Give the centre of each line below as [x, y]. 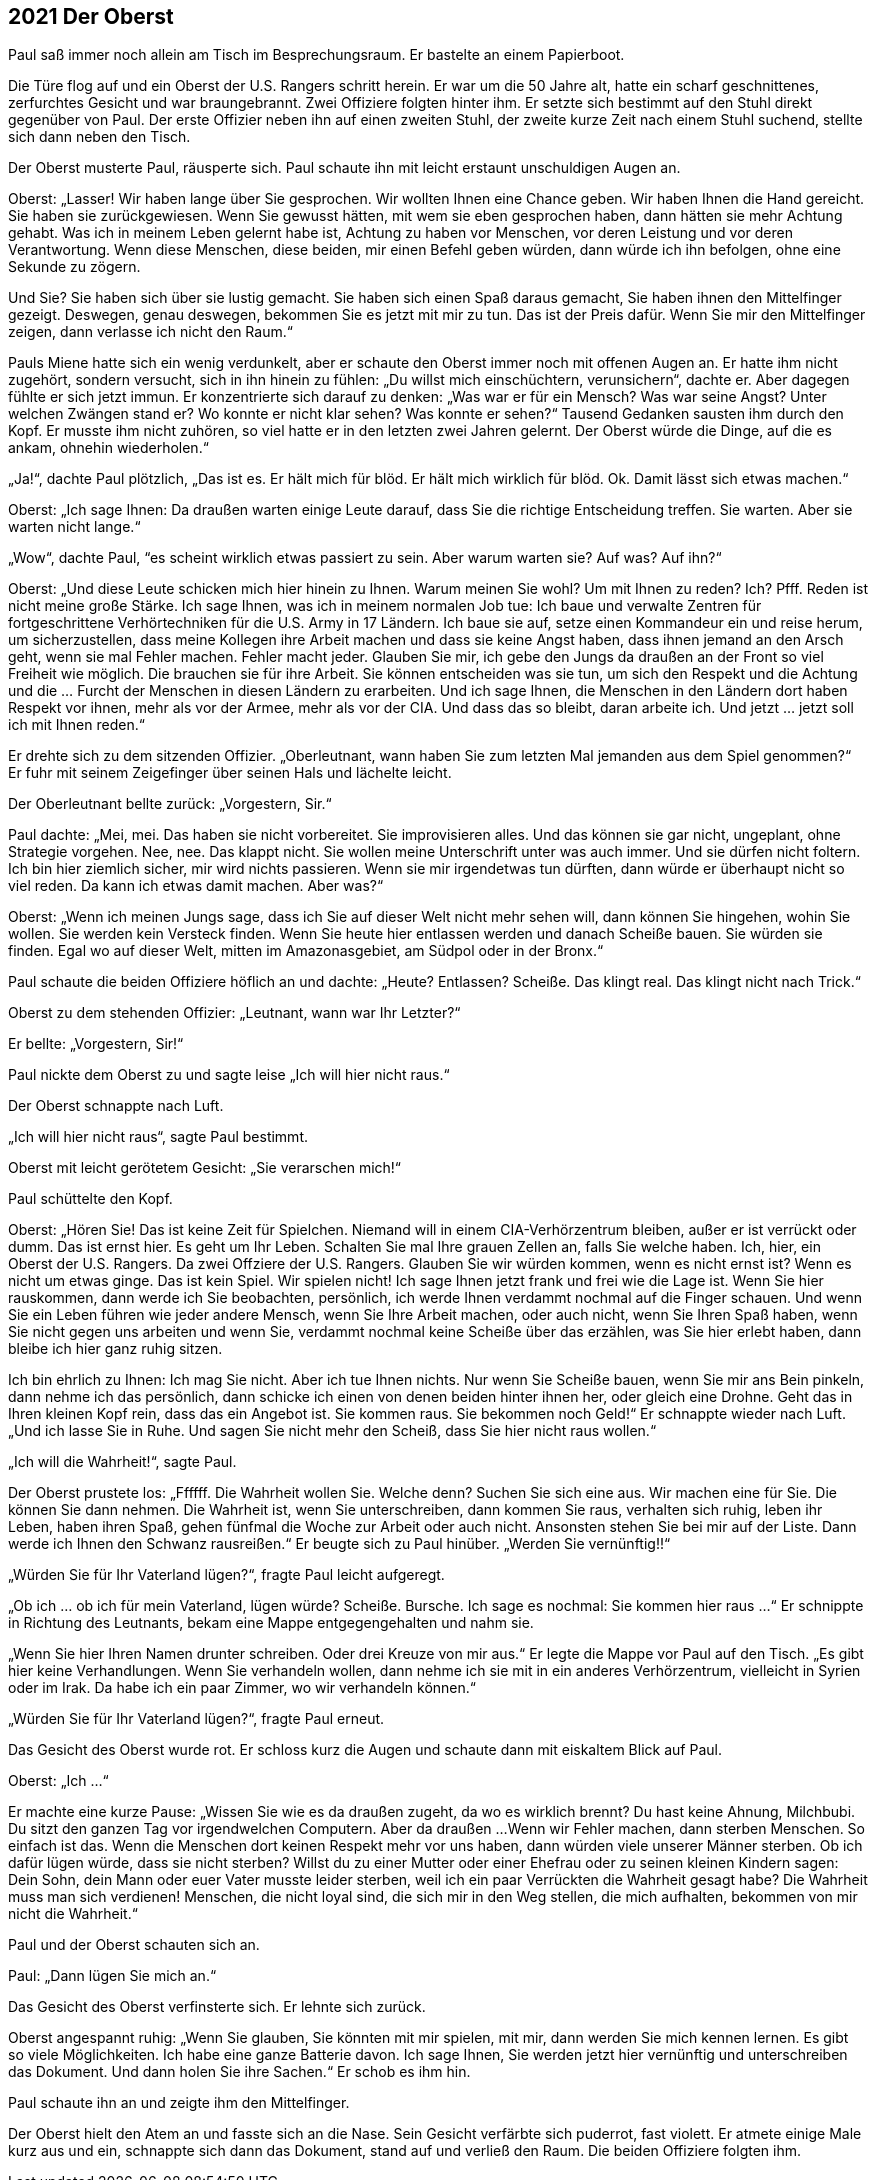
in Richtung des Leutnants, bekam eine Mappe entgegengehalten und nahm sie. [271, 1623]
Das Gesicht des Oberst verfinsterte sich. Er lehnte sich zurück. [217, 2007]
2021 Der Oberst [91, 16]
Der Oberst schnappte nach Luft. [116, 1106]
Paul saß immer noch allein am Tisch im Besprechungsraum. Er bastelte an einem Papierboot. [316, 55]
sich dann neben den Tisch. [99, 137]
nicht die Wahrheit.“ [73, 1914]
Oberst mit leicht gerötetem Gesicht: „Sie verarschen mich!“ [205, 1168]
